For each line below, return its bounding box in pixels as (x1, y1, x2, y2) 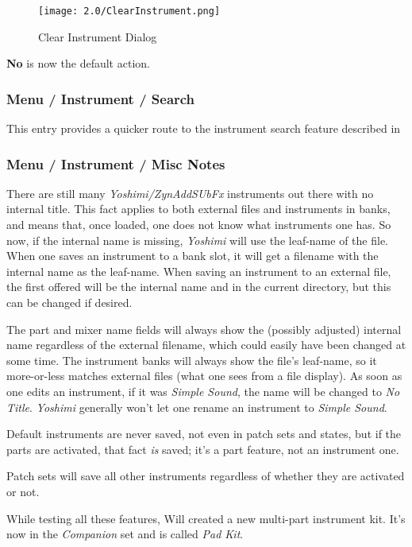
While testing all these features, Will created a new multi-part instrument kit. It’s (6, 510, 406, 526)
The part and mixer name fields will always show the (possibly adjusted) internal (6, 320, 402, 337)
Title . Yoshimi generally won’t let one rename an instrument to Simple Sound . (6, 398, 387, 415)
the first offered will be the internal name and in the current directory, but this (6, 278, 391, 295)
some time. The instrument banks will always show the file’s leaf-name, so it (6, 351, 377, 368)
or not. (6, 483, 40, 499)
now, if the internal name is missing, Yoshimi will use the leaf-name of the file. (6, 231, 388, 248)
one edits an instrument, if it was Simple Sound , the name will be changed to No (6, 383, 400, 399)
